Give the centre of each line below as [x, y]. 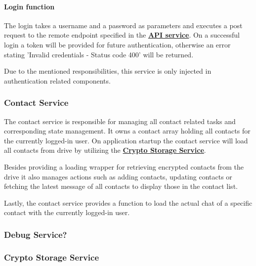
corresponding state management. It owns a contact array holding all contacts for [127, 131]
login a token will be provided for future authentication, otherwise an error [117, 44]
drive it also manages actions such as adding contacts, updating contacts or [118, 176]
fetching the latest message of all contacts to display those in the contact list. [121, 186]
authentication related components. [57, 80]
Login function [29, 6]
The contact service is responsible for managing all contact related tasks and [120, 121]
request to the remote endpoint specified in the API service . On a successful [122, 35]
